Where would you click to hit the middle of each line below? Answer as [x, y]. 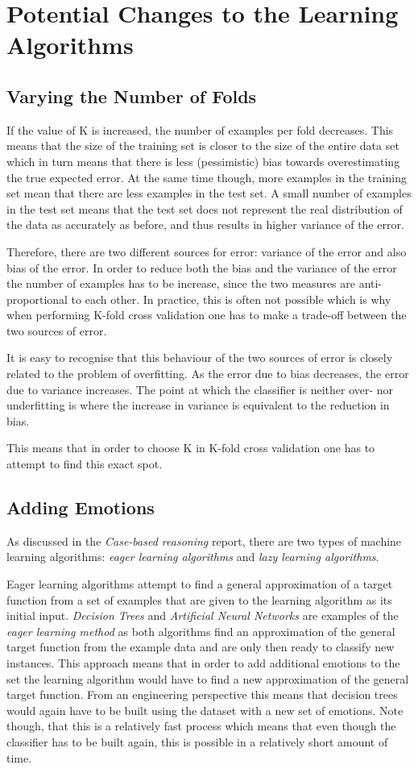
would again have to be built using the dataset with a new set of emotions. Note [205, 710]
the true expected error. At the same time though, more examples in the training [207, 177]
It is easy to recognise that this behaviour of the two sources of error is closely [200, 357]
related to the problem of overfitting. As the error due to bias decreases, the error [208, 374]
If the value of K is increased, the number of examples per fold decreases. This [200, 129]
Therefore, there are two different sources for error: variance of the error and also [207, 251]
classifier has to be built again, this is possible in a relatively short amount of [197, 741]
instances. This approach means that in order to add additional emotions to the [203, 663]
